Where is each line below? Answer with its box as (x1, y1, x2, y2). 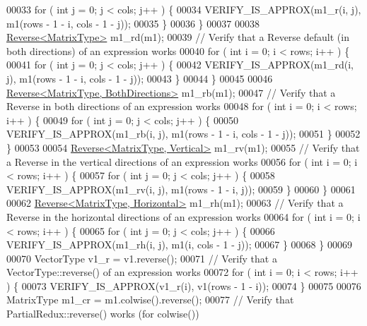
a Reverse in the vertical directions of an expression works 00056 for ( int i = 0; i (6, 154, 358, 169)
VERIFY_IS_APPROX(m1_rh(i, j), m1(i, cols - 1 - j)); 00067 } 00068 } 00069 (6, 237, 352, 252)
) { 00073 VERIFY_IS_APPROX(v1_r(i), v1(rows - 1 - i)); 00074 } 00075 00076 (6, 278, 361, 293)
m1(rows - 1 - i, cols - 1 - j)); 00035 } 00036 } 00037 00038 (6, 16, 260, 30)
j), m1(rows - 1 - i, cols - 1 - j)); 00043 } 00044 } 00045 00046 (6, 71, 273, 85)
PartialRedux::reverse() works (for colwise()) (6, 306, 199, 321)
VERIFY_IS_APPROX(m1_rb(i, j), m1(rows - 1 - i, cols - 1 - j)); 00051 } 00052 (6, 126, 361, 141)
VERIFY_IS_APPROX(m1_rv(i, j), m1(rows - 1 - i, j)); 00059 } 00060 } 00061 (6, 181, 356, 196)
